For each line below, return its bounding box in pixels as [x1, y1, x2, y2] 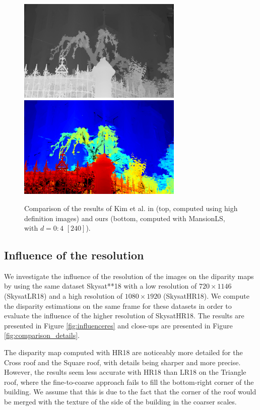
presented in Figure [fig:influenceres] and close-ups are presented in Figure [4, 320, 233, 330]
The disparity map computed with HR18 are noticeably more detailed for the [4, 347, 243, 358]
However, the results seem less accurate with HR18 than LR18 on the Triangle [4, 367, 246, 377]
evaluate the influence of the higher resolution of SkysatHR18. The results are [4, 310, 244, 321]
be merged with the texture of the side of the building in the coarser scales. [4, 396, 237, 407]
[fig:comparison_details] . [4, 330, 80, 340]
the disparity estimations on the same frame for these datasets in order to [4, 300, 232, 311]
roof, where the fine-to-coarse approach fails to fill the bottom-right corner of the [4, 376, 254, 387]
